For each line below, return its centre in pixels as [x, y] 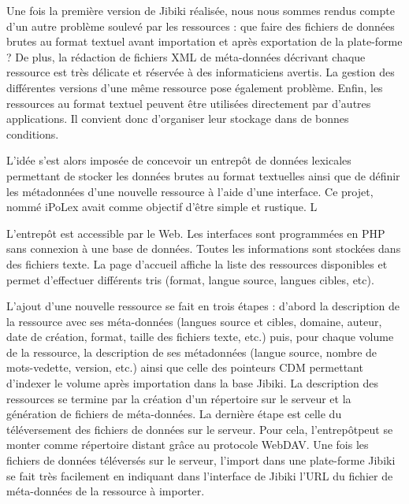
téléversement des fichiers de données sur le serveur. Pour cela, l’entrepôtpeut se [200, 429]
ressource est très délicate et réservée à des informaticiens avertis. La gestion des [201, 72]
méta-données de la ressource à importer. [106, 491]
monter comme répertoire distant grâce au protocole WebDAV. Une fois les [188, 445]
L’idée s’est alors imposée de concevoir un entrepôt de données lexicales [179, 160]
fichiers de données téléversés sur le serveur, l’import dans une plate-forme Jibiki [201, 460]
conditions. [33, 133]
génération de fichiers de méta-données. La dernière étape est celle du [174, 414]
